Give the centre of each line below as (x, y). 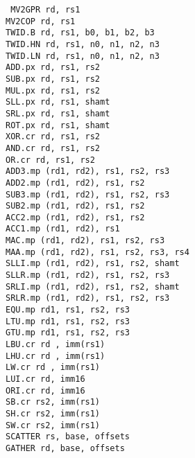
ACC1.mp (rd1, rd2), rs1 (63, 229)
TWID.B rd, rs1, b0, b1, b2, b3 (80, 33)
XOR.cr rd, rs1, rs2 (53, 137)
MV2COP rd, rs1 (41, 21)
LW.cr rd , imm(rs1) (53, 368)
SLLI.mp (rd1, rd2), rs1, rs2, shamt (93, 264)
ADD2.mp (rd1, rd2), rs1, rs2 (75, 183)
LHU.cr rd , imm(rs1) (56, 356)
